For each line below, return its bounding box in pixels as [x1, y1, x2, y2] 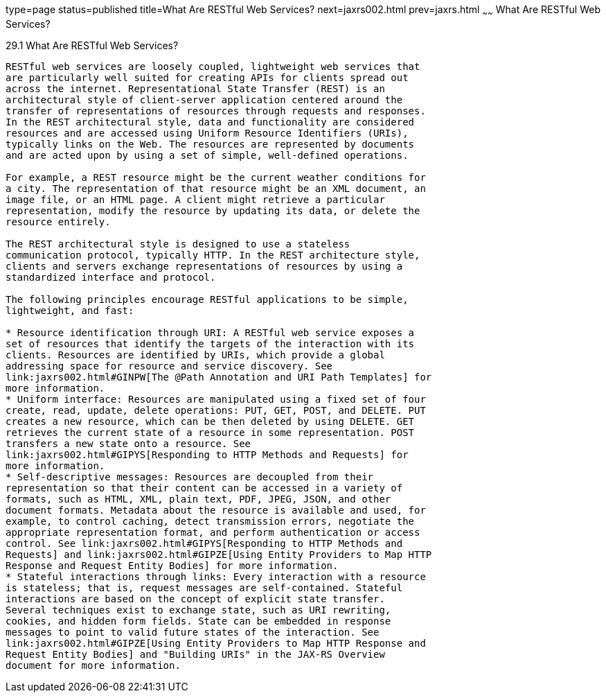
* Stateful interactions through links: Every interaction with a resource [6, 570, 426, 582]
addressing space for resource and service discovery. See [6, 360, 333, 372]
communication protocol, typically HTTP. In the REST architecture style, [6, 249, 420, 261]
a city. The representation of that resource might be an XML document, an [6, 182, 426, 194]
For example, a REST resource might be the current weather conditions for [6, 171, 426, 183]
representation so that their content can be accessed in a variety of [6, 482, 403, 494]
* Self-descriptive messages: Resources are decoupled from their [6, 471, 374, 482]
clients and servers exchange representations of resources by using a [6, 260, 403, 272]
